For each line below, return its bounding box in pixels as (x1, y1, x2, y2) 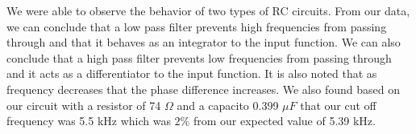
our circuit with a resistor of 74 (6, 96, 161, 113)
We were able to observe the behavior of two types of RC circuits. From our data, (6, 2, 410, 18)
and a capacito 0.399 (177, 96, 279, 113)
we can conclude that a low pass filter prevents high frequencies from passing (6, 18, 387, 35)
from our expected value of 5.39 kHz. (193, 112, 376, 129)
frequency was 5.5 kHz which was (6, 112, 171, 129)
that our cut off (300, 96, 376, 113)
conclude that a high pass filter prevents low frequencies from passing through (6, 49, 392, 66)
